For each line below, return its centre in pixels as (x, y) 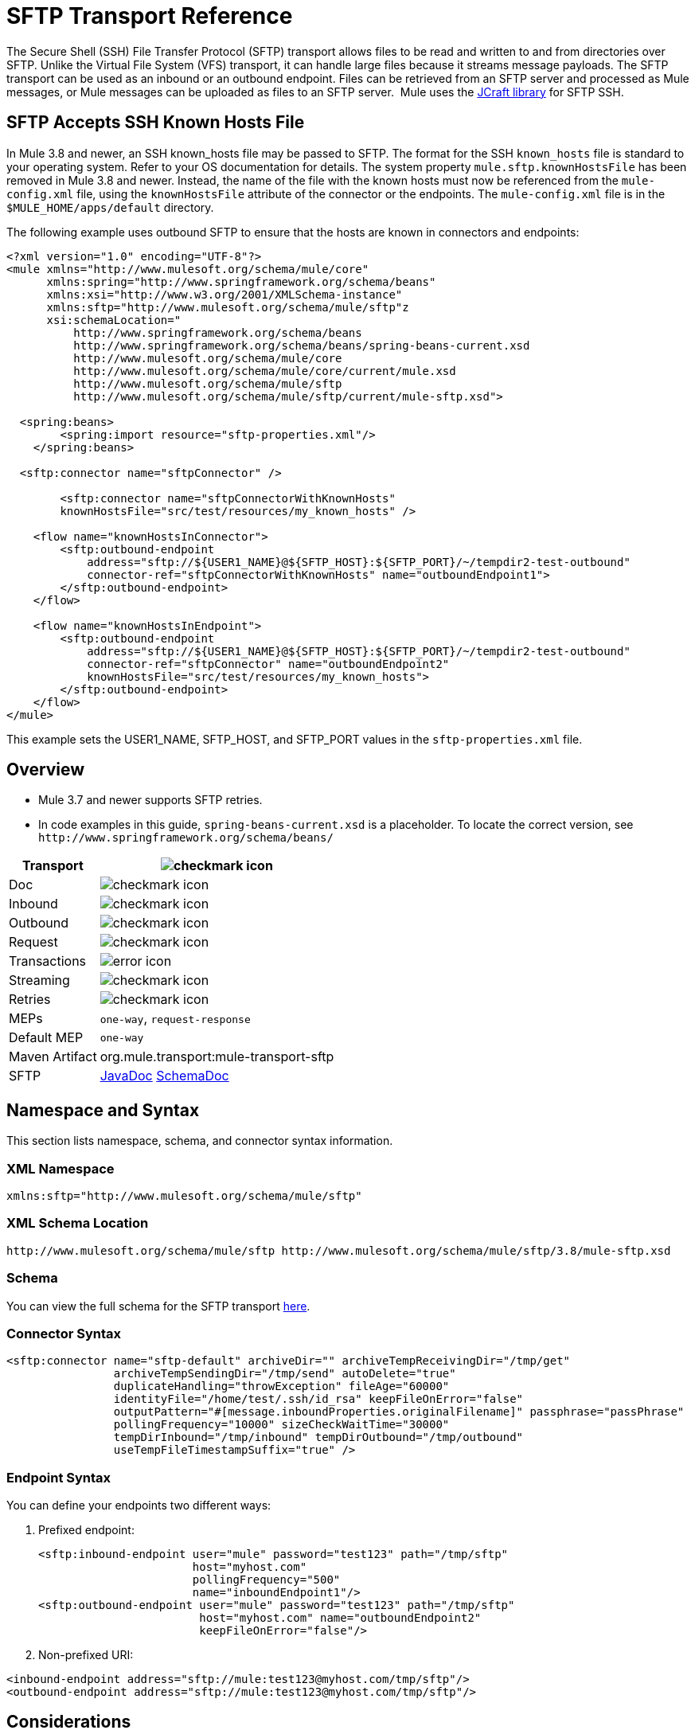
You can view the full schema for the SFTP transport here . (158, 1306)
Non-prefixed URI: (86, 1655)
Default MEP (46, 1038)
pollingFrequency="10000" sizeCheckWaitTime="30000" (281, 1425)
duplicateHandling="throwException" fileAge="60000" (281, 1386)
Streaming (39, 980)
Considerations (69, 1722)
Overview (46, 770)
